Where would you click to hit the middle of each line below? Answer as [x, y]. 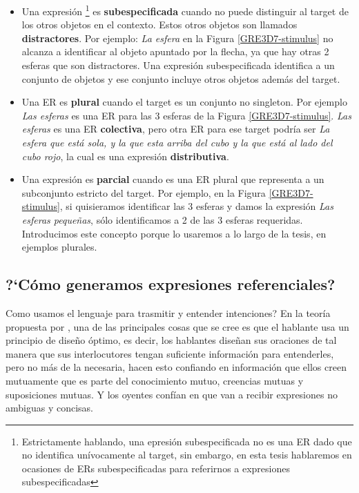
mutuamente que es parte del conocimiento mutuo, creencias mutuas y [155, 380]
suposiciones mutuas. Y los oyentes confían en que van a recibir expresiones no [172, 394]
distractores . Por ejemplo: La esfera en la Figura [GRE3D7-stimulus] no [177, 38]
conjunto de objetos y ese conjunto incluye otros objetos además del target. [181, 78]
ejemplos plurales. [59, 247]
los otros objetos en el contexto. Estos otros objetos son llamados [159, 25]
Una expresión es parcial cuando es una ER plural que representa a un [173, 179]
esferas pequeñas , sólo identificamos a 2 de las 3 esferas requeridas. [162, 219]
